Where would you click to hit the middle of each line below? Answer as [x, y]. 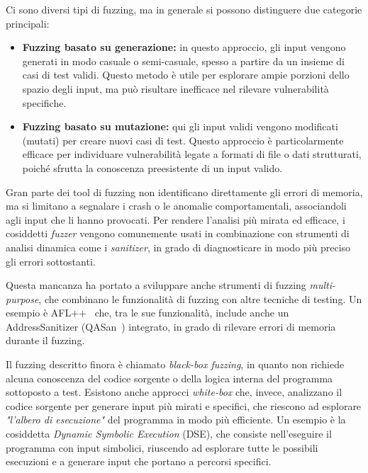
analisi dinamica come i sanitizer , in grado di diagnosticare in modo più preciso [178, 247]
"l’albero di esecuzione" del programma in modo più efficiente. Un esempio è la [176, 420]
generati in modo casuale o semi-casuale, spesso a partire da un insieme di [183, 61]
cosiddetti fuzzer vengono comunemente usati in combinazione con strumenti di [178, 233]
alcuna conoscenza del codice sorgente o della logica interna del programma [169, 378]
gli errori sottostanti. [51, 261]
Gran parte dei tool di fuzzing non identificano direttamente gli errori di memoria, [184, 192]
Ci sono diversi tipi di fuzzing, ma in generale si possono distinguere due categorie [184, 9]
